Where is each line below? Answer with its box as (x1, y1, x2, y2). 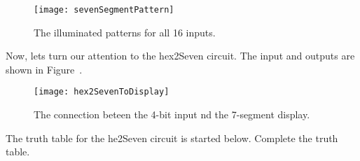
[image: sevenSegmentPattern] (34, 5, 174, 15)
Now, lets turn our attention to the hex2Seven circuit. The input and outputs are (6, 48, 355, 63)
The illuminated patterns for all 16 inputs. (34, 24, 216, 39)
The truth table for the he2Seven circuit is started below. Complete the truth (6, 130, 338, 145)
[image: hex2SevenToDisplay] (34, 87, 169, 97)
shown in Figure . (6, 62, 83, 76)
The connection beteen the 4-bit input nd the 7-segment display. (34, 107, 310, 122)
